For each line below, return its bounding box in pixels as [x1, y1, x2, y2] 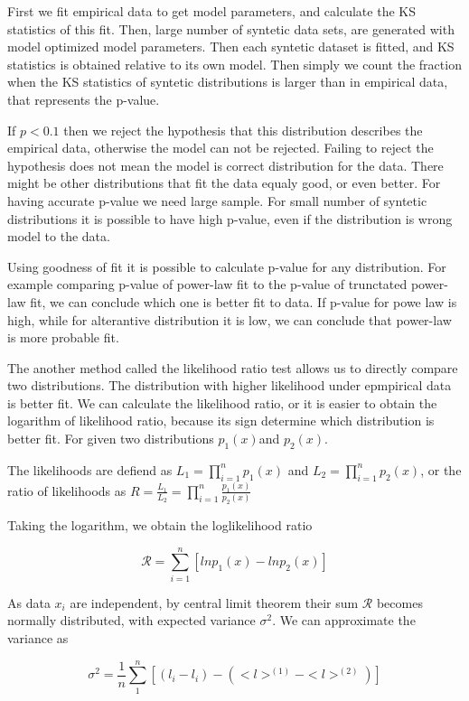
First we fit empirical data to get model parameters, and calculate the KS [7, 2, 416, 20]
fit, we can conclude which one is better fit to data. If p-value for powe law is [30, 292, 457, 311]
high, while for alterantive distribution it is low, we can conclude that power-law [7, 310, 452, 329]
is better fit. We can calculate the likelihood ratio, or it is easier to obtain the [7, 393, 437, 412]
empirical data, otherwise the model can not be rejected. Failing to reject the [7, 138, 434, 157]
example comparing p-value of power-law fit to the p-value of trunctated [7, 275, 408, 294]
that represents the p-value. [7, 89, 160, 108]
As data [7, 593, 51, 612]
